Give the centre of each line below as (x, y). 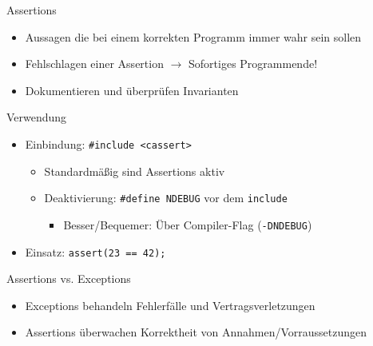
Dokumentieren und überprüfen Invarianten (132, 90)
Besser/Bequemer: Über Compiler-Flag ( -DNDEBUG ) (188, 224)
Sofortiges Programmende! (253, 64)
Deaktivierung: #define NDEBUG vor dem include (166, 198)
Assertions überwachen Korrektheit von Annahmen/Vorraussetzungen (196, 332)
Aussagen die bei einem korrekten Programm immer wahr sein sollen (193, 36)
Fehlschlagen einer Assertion (94, 64)
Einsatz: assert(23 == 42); (95, 251)
